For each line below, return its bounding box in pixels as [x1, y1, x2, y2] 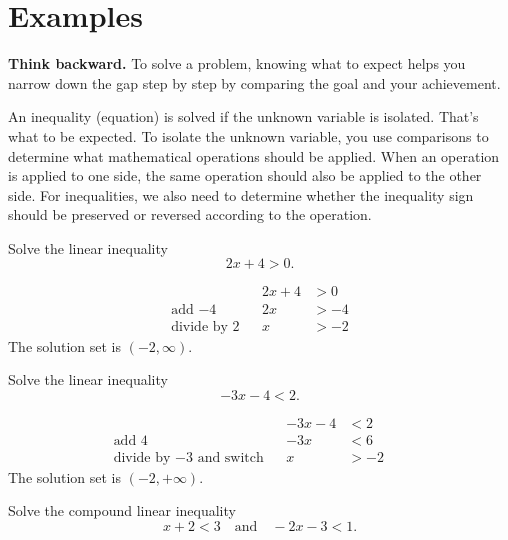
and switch [197, 450, 264, 465]
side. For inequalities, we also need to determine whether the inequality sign [8, 184, 474, 205]
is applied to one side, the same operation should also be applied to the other [8, 165, 482, 186]
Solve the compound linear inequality [8, 500, 236, 521]
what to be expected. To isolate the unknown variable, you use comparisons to [8, 125, 489, 146]
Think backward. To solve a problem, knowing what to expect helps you [8, 53, 466, 74]
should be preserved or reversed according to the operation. [8, 204, 372, 225]
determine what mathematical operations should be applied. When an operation [8, 145, 500, 166]
